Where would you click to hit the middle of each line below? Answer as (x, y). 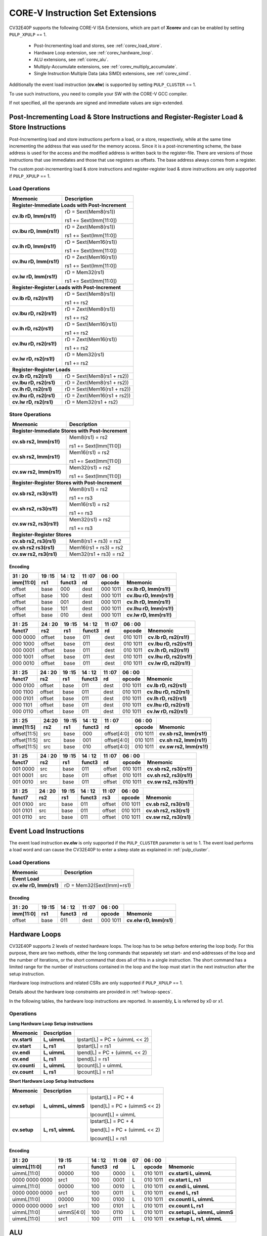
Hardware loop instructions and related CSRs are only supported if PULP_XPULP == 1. (96, 983)
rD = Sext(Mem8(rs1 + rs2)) (97, 376)
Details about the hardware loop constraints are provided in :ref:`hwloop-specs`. (91, 992)
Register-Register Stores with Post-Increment (67, 483)
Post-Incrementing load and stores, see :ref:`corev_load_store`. (98, 46)
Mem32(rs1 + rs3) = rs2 (97, 554)
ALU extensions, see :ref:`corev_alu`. (71, 60)
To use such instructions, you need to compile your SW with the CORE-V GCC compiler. (98, 93)
